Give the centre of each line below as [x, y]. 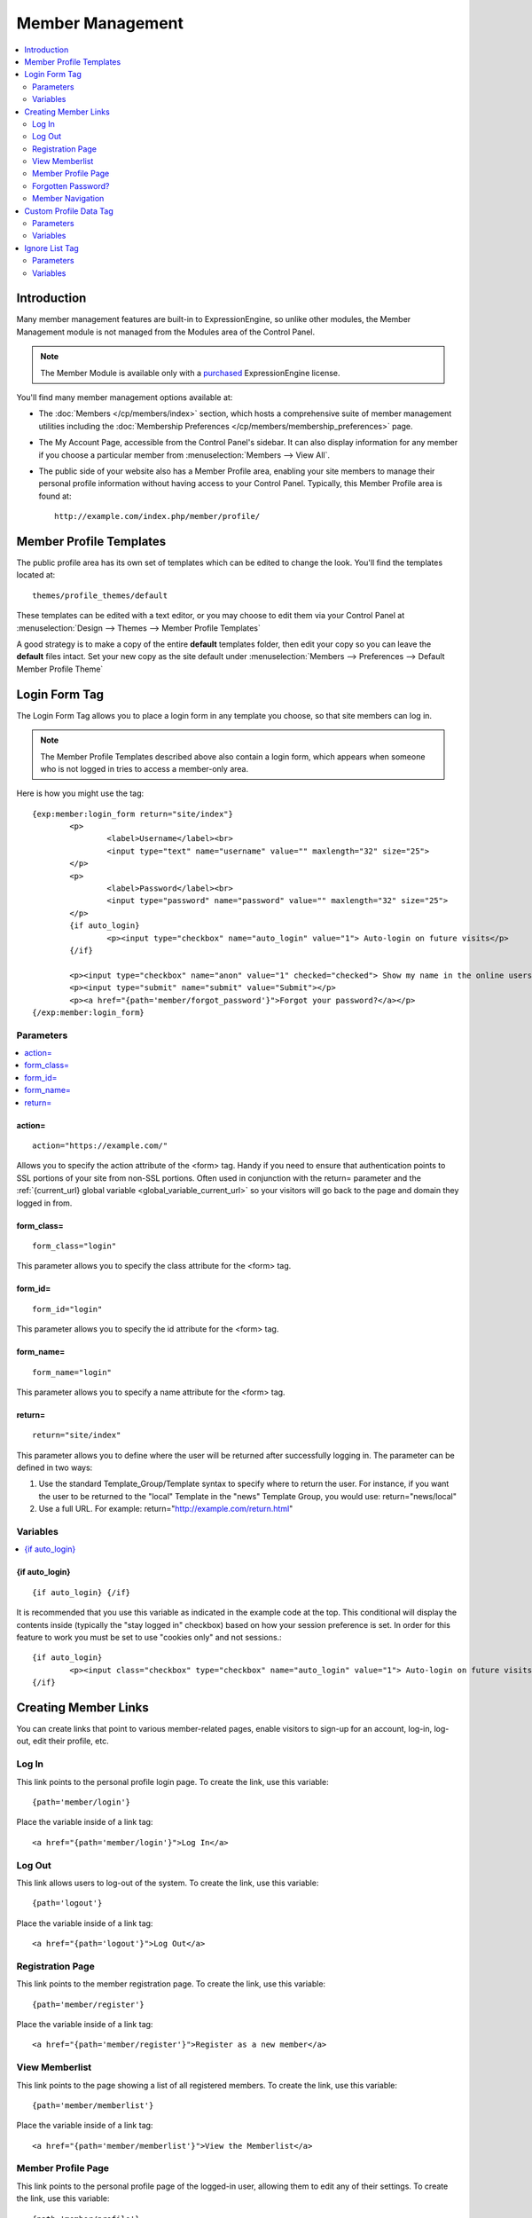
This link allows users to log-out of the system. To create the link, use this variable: [168, 1883]
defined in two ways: [55, 1467]
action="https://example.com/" [100, 1146]
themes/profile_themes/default [100, 595]
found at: [55, 496]
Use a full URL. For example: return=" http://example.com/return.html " [166, 1509]
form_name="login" [72, 1372]
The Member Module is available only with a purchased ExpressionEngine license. [190, 373]
